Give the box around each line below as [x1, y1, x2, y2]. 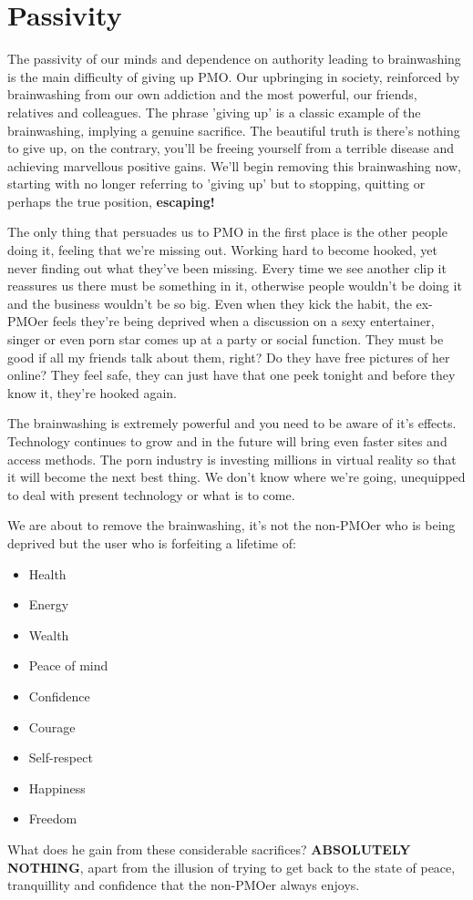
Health [28, 564, 67, 583]
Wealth [28, 625, 69, 644]
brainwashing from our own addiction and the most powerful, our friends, [7, 85, 417, 104]
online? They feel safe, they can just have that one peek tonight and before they [7, 365, 456, 384]
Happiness [28, 778, 86, 797]
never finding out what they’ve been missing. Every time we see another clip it [7, 258, 447, 277]
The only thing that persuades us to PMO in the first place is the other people [7, 222, 447, 241]
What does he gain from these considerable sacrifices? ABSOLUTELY [7, 839, 411, 858]
